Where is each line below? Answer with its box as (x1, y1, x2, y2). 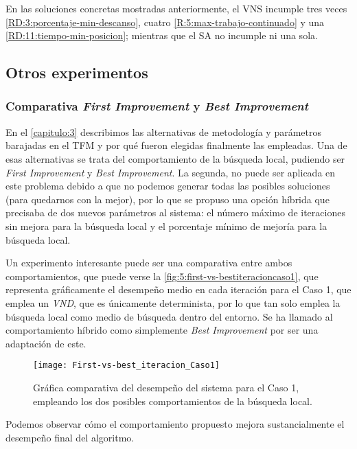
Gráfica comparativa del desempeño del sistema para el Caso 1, (33, 380, 299, 394)
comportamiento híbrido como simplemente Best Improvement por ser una (5, 323, 319, 337)
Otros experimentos (5, 62, 148, 83)
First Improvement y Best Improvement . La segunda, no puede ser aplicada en (5, 165, 336, 179)
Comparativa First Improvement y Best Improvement (5, 97, 309, 115)
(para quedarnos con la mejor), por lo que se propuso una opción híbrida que (5, 192, 330, 206)
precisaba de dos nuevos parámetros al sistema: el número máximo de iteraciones (5, 205, 345, 220)
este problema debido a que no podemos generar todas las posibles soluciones (5, 179, 330, 193)
